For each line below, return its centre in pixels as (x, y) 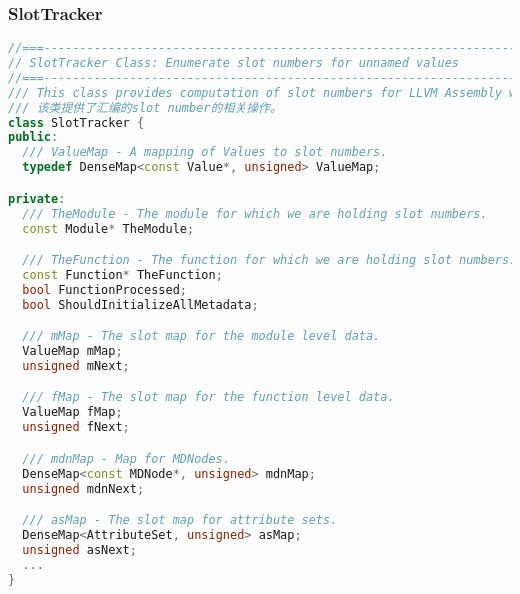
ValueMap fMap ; (72, 412)
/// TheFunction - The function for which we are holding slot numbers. (269, 260)
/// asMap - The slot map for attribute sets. (180, 520)
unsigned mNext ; (76, 365)
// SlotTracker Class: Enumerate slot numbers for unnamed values (234, 63)
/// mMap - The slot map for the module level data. (201, 336)
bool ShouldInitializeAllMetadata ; (140, 304)
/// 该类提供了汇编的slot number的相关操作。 (145, 107)
